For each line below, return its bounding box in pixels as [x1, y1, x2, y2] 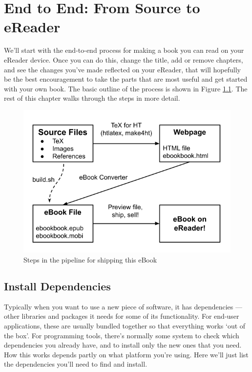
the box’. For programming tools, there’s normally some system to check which [4, 330, 239, 340]
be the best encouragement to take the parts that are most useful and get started [4, 74, 248, 84]
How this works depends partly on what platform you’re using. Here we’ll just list [4, 349, 249, 359]
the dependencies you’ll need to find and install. [4, 359, 147, 369]
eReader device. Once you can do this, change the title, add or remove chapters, [4, 54, 243, 65]
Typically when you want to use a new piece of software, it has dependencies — [4, 301, 242, 311]
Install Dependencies [4, 279, 111, 293]
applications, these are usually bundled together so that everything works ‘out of [4, 321, 246, 330]
